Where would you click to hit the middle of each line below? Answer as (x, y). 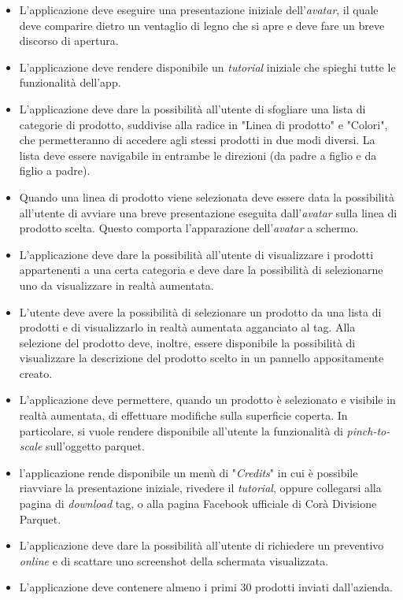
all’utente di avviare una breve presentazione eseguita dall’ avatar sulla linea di (208, 212)
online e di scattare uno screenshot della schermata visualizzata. (174, 560)
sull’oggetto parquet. (95, 446)
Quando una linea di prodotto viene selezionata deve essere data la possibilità (207, 196)
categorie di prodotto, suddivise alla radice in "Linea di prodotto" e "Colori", (203, 124)
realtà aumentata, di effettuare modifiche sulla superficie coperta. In (183, 415)
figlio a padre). (55, 170)
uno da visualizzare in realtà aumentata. (116, 285)
